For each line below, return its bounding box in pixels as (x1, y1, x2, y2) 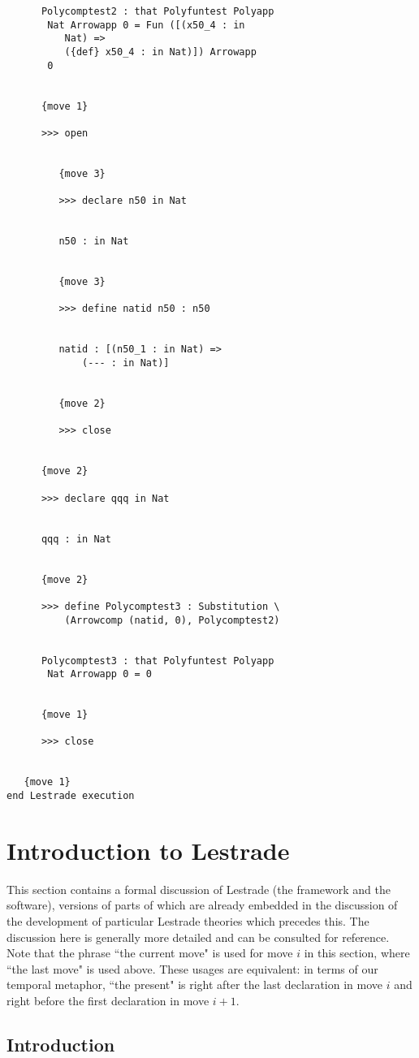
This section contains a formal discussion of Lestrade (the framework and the (6, 880, 391, 897)
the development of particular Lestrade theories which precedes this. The (6, 913, 369, 930)
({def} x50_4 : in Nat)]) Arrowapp (64, 45, 257, 58)
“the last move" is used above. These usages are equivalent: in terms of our (6, 960, 378, 977)
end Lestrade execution (6, 790, 135, 802)
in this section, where (304, 944, 410, 961)
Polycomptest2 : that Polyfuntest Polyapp (41, 6, 274, 17)
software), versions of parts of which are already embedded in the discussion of (6, 896, 398, 913)
